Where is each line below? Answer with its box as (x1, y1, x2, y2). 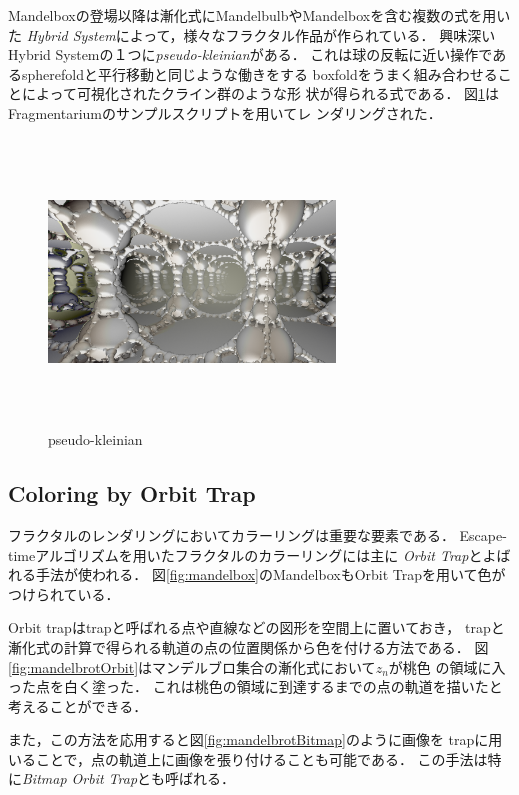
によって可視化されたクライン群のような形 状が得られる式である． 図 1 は (21, 83, 500, 104)
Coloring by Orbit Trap (8, 478, 256, 509)
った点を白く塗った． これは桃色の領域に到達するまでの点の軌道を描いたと (8, 676, 503, 697)
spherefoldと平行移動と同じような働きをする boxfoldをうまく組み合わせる (21, 63, 498, 84)
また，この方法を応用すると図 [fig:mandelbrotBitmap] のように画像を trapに (8, 729, 489, 750)
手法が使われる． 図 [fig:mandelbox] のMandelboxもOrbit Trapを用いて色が (35, 564, 506, 585)
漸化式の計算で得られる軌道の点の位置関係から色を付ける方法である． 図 (8, 636, 489, 657)
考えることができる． (8, 695, 148, 716)
